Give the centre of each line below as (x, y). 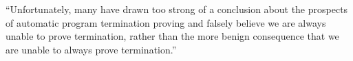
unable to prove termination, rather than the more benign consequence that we (172, 36)
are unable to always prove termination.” (91, 49)
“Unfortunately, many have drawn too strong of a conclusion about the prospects (177, 9)
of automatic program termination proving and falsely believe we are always (166, 22)
